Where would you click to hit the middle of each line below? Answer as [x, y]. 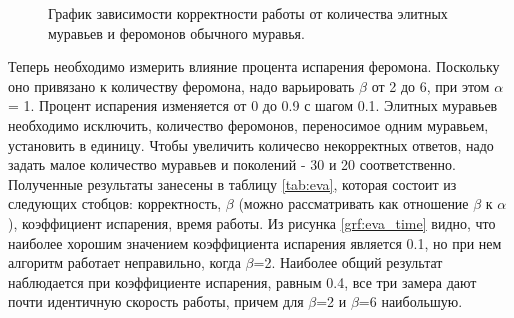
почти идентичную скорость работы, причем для [156, 301]
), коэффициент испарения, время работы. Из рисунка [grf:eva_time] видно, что [252, 222]
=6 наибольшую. [410, 301]
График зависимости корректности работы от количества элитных [248, 13]
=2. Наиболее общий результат [348, 262]
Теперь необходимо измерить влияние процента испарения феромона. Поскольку [254, 66]
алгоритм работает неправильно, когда [124, 262]
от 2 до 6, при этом [430, 85]
